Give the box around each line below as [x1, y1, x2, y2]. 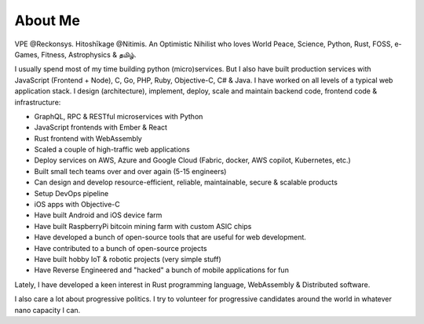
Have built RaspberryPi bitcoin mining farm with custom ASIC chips [34, 221, 252, 231]
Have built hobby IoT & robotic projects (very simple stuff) [34, 254, 221, 264]
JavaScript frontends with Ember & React [34, 122, 168, 133]
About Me [14, 12, 80, 29]
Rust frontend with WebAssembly [34, 133, 143, 143]
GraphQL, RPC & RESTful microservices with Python [34, 111, 203, 121]
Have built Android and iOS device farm [34, 210, 163, 220]
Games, [14, 49, 40, 59]
